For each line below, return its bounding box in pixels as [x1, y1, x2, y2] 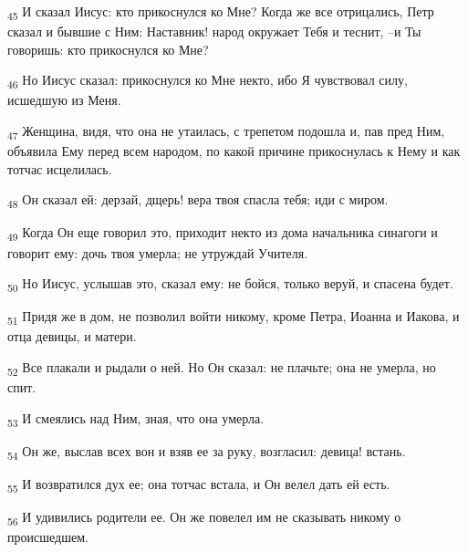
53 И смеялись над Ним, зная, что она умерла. [7, 408, 265, 430]
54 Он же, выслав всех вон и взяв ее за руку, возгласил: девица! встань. [7, 441, 406, 463]
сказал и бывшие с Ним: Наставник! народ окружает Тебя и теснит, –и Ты [7, 22, 421, 41]
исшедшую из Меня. [7, 90, 121, 109]
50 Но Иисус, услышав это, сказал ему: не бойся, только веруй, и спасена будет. [7, 274, 453, 295]
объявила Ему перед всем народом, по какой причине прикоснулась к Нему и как [7, 141, 461, 161]
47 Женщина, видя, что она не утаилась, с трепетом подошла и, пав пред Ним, [7, 121, 445, 142]
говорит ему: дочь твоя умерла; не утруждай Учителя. [7, 243, 308, 262]
